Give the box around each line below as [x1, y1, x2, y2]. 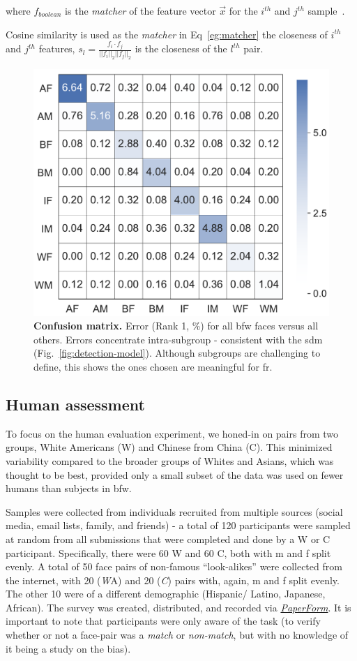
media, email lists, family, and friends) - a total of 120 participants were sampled [6, 518, 351, 533]
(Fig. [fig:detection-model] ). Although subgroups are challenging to [33, 346, 321, 360]
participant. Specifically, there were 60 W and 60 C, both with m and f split [6, 545, 331, 560]
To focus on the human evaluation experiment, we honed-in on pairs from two [6, 426, 339, 440]
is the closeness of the [135, 41, 227, 56]
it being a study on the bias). [6, 641, 131, 655]
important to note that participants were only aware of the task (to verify [6, 614, 321, 628]
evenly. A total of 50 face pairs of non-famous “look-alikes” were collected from [6, 559, 342, 574]
